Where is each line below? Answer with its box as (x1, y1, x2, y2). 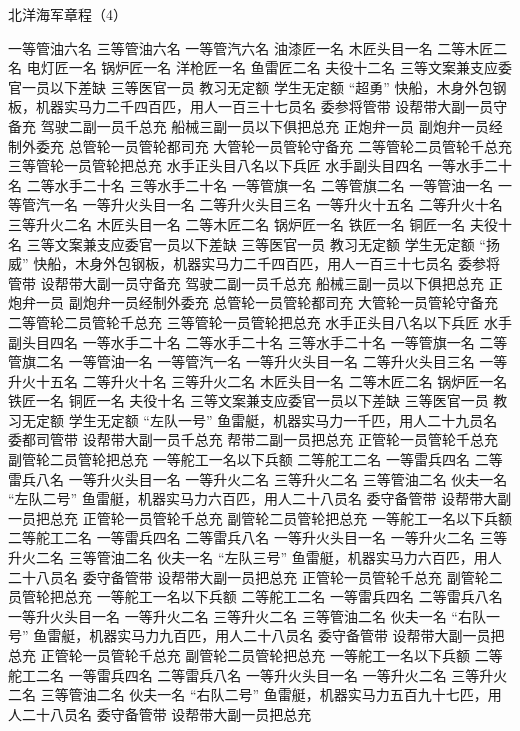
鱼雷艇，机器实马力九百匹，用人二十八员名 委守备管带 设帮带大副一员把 (33, 625, 505, 646)
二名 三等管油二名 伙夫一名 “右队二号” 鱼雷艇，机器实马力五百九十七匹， (8, 684, 488, 705)
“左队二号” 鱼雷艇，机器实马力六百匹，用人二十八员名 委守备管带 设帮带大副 (8, 488, 512, 509)
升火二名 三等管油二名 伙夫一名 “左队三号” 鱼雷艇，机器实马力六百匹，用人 (8, 547, 502, 568)
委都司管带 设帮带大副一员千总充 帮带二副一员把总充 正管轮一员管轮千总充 (8, 429, 498, 450)
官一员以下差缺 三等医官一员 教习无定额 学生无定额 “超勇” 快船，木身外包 (8, 76, 493, 97)
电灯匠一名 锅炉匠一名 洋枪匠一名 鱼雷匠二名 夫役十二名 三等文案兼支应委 (26, 57, 512, 78)
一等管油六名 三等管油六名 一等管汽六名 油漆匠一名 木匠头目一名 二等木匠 (8, 37, 494, 58)
